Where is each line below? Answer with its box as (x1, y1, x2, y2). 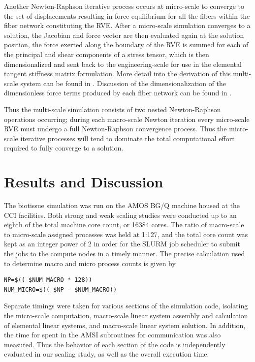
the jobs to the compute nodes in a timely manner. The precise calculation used (4, 248, 245, 258)
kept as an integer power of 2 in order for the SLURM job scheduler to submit (4, 239, 240, 249)
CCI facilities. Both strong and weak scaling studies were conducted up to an (4, 210, 237, 220)
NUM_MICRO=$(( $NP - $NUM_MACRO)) (4, 286, 117, 293)
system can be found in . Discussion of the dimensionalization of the (20, 78, 226, 88)
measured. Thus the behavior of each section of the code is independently (4, 339, 225, 349)
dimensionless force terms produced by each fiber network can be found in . (4, 88, 232, 98)
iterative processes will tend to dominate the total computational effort (20, 133, 235, 143)
